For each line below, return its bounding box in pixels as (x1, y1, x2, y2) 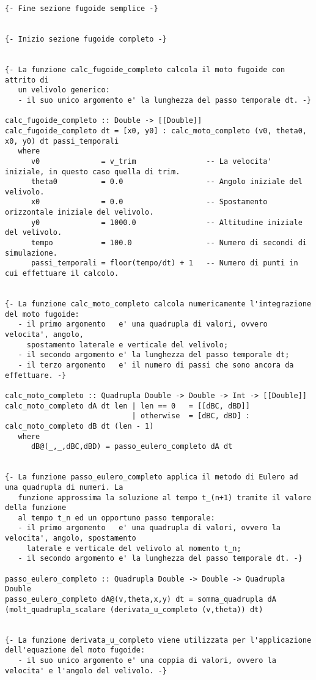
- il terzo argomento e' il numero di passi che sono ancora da (18, 360, 294, 369)
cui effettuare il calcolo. (5, 269, 119, 278)
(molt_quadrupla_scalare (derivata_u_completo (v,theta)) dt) (5, 605, 263, 614)
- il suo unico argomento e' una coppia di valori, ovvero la (18, 656, 276, 665)
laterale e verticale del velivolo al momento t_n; (26, 544, 241, 553)
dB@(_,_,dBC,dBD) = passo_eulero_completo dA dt (31, 442, 233, 451)
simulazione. (5, 248, 57, 257)
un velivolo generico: (18, 86, 110, 95)
